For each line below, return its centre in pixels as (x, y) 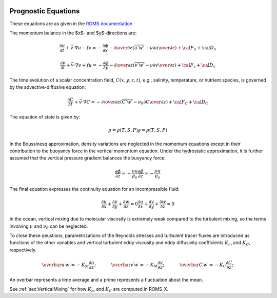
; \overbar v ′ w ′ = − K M (126, 265)
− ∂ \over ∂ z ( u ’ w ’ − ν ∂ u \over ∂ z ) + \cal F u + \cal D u (163, 48)
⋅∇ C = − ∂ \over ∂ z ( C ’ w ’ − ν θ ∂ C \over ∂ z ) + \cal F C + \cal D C (145, 103)
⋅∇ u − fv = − (87, 48)
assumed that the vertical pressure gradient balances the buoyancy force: (88, 158)
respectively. (23, 250)
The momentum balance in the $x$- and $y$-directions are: (73, 33)
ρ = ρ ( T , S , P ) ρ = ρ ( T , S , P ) (138, 130)
